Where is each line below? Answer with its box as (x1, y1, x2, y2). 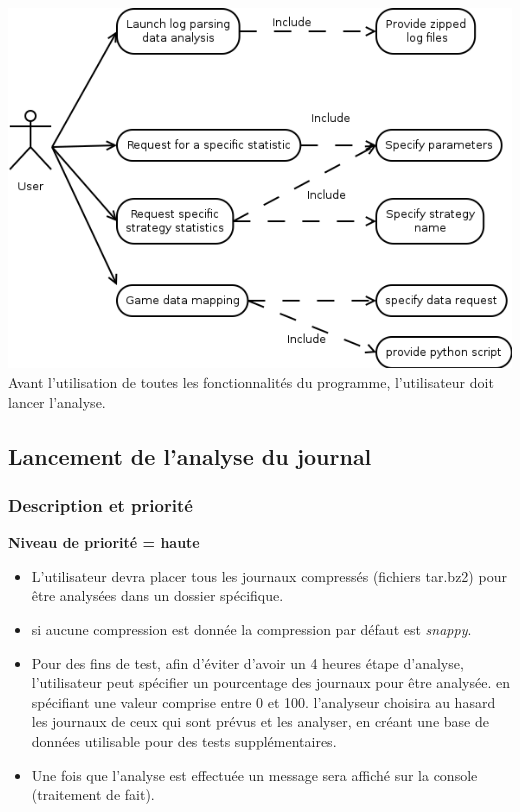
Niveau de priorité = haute (8, 532, 200, 553)
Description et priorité (8, 492, 193, 517)
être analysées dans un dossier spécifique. (31, 585, 284, 606)
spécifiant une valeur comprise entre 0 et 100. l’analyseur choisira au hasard (31, 691, 496, 712)
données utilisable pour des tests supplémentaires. (31, 731, 337, 752)
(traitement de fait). (31, 784, 155, 805)
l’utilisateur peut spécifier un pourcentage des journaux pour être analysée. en (31, 672, 510, 693)
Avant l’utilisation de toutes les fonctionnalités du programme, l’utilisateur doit (8, 372, 494, 393)
